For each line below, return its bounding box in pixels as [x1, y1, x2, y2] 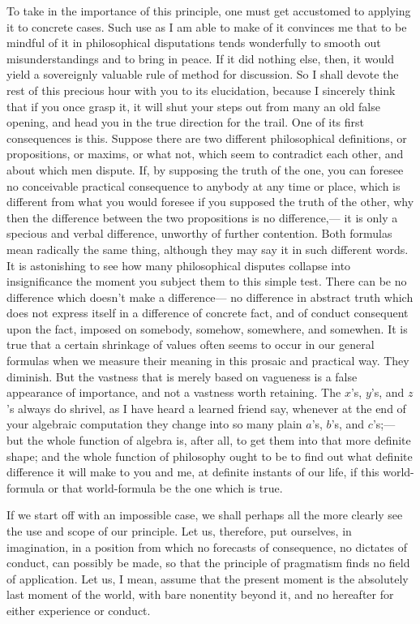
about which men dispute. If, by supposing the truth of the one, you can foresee [6, 161, 404, 178]
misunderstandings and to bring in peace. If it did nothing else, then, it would [6, 49, 395, 67]
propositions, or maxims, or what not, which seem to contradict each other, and [6, 145, 404, 162]
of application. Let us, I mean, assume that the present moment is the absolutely [6, 570, 409, 587]
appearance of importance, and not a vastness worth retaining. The [6, 384, 341, 401]
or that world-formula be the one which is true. [48, 479, 283, 496]
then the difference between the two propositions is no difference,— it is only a [6, 209, 398, 226]
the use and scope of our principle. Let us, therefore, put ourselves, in [6, 523, 352, 539]
